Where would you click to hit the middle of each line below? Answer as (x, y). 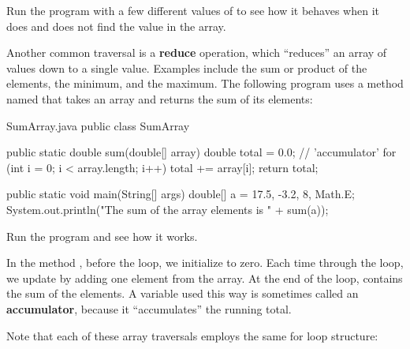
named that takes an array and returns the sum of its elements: (160, 98)
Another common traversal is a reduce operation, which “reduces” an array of (197, 53)
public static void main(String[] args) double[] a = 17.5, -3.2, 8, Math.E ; (181, 194)
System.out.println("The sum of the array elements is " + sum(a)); (168, 209)
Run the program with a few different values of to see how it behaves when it (193, 10)
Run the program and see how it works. (102, 236)
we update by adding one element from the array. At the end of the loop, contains (205, 278)
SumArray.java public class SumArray (98, 125)
